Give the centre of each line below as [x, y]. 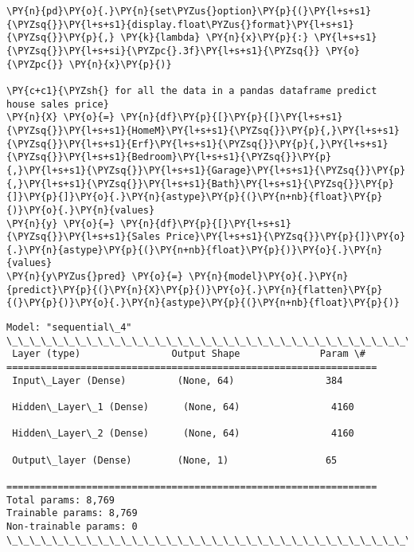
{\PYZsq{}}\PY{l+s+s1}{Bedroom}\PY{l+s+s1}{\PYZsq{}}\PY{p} [169, 157]
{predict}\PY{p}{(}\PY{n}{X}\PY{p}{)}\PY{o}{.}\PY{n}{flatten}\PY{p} [195, 290]
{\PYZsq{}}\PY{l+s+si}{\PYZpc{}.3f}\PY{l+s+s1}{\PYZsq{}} [163, 51]
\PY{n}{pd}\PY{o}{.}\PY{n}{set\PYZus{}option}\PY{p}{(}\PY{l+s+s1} [189, 11]
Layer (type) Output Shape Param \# [189, 354]
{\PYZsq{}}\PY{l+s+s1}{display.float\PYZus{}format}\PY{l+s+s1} [180, 24]
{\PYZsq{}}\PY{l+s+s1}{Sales [84, 237]
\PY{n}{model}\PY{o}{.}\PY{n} [269, 277]
